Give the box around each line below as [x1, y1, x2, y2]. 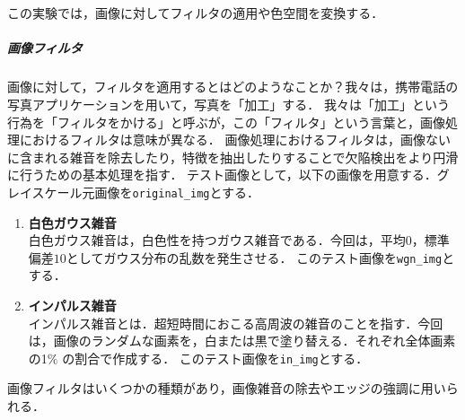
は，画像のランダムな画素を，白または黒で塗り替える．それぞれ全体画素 [28, 331, 456, 350]
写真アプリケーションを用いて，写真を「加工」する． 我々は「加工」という [7, 94, 450, 113]
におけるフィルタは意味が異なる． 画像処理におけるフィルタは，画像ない [19, 130, 452, 149]
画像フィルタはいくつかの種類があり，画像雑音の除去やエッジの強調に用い [7, 379, 446, 398]
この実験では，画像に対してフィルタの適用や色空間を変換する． [7, 4, 384, 22]
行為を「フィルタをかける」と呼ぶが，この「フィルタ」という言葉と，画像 [7, 112, 446, 131]
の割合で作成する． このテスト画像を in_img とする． [62, 348, 369, 367]
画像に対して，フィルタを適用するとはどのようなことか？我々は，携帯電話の [7, 77, 459, 96]
